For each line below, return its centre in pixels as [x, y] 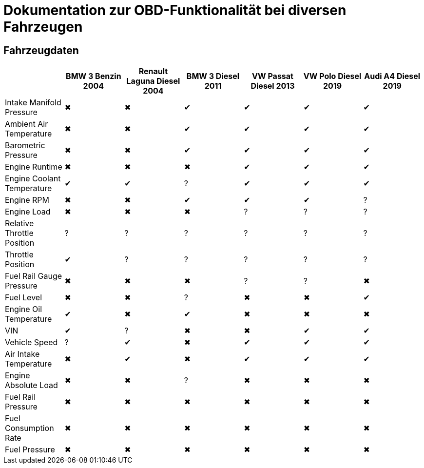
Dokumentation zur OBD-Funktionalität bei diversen [175, 10]
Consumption [29, 428]
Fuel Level [24, 298]
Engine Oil [24, 309]
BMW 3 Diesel [213, 76]
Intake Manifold [33, 103]
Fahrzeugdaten [41, 50]
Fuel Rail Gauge [34, 276]
